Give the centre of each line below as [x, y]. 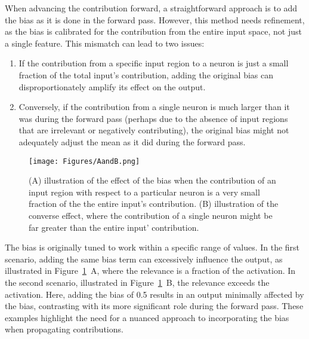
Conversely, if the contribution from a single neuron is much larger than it [154, 107]
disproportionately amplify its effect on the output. [112, 86]
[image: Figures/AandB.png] [84, 161]
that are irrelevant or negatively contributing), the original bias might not [154, 130]
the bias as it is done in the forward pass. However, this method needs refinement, [155, 19]
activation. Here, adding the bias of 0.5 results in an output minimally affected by [154, 294]
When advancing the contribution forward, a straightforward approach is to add [151, 8]
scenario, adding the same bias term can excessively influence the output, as [144, 259]
